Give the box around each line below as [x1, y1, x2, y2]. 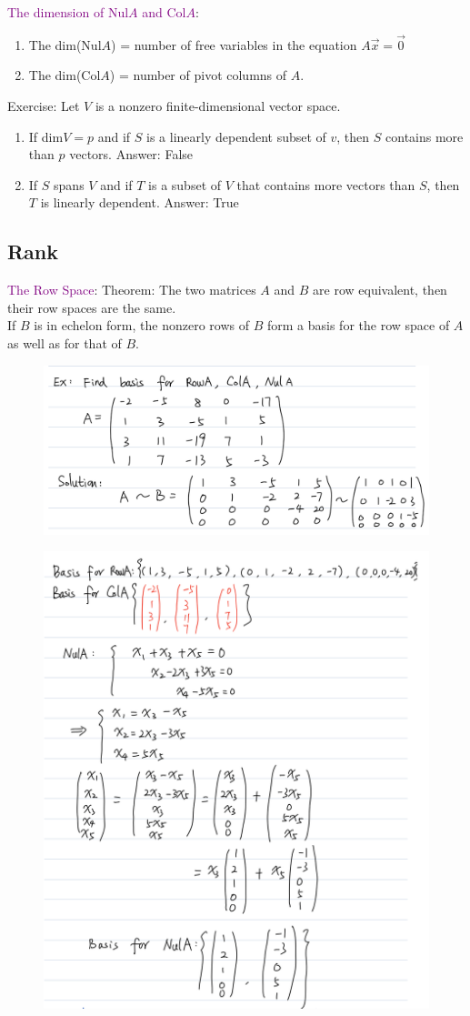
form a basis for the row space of [266, 316, 450, 335]
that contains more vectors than [236, 175, 415, 194]
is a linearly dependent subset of [146, 126, 326, 146]
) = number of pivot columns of [109, 65, 287, 85]
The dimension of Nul [7, 3, 129, 21]
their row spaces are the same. [7, 297, 176, 317]
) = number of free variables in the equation [111, 35, 357, 54]
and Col [142, 3, 186, 21]
